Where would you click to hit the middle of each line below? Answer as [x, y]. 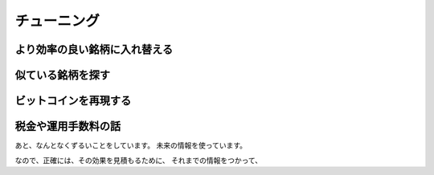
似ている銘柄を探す [62, 75]
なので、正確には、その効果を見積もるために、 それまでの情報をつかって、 [139, 160]
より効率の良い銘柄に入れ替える [94, 49]
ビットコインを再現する [73, 101]
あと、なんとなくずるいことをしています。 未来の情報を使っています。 [131, 145]
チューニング [57, 21]
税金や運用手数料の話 [68, 126]
